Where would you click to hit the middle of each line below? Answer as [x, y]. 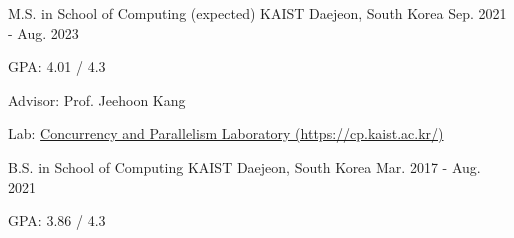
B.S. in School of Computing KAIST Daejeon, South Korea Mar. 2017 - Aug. [244, 166]
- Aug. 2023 [43, 32]
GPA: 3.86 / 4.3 [57, 220]
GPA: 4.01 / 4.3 [57, 66]
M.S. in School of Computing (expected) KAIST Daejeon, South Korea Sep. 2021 [257, 13]
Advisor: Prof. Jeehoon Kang [97, 99]
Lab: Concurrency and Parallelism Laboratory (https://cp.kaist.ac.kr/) [226, 133]
